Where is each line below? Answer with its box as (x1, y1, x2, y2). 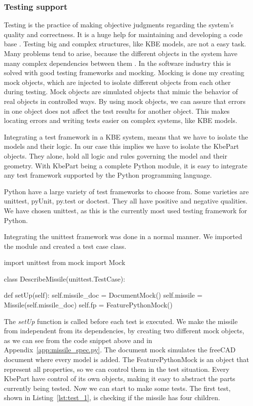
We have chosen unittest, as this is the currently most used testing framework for (4, 205, 247, 215)
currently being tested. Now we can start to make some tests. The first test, (4, 383, 231, 393)
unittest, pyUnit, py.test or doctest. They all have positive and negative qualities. (4, 196, 248, 206)
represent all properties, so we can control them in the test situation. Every (4, 364, 230, 374)
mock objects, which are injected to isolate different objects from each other (4, 77, 231, 87)
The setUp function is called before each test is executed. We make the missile (4, 316, 238, 326)
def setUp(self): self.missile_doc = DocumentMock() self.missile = (4, 290, 203, 300)
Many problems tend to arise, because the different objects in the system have (4, 48, 238, 58)
